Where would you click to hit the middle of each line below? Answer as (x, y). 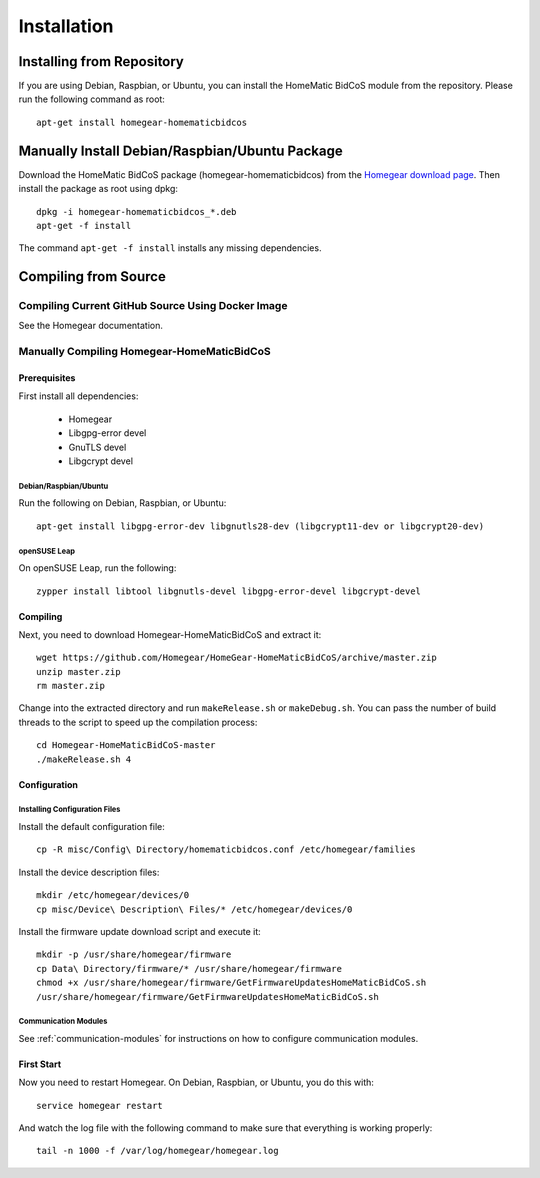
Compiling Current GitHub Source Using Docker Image (153, 306)
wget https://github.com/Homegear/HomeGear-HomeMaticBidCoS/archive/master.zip (236, 658)
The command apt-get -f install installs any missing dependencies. (170, 248)
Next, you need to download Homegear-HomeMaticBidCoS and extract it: (170, 634)
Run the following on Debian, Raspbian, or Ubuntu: (122, 503)
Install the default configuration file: (91, 827)
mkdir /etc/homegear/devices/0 (113, 895)
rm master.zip (70, 686)
